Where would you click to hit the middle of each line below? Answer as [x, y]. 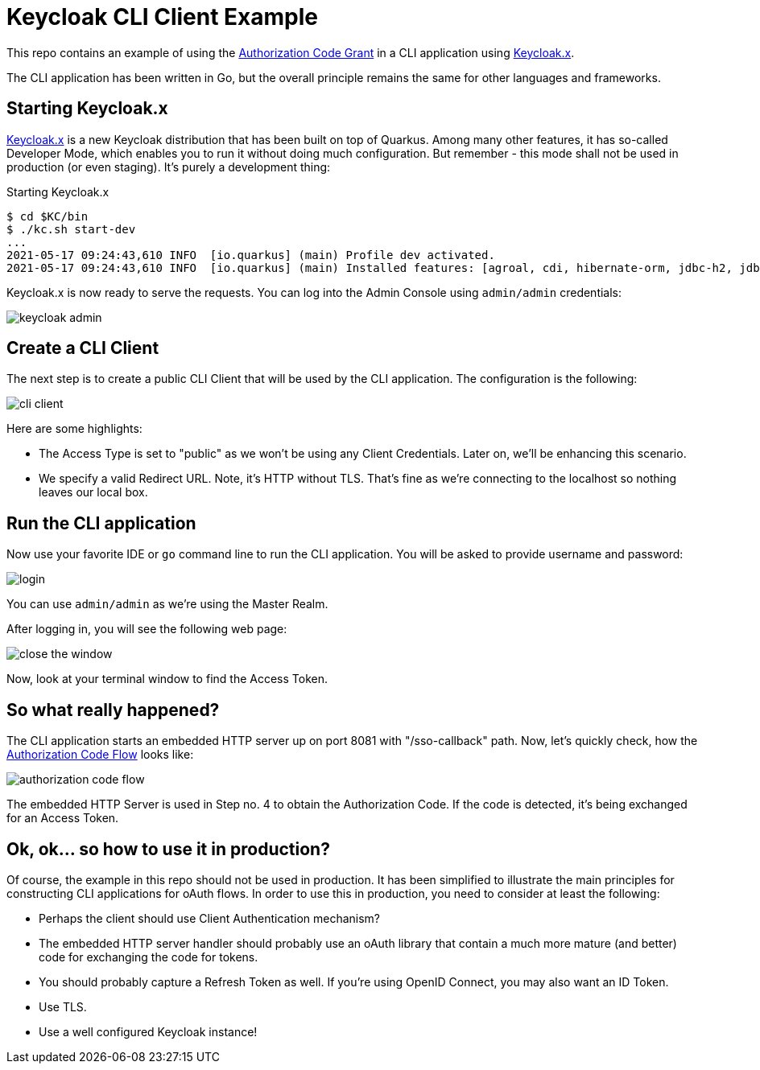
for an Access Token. [63, 818]
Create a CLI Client [83, 348]
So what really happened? [113, 710]
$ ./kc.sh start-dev [71, 229]
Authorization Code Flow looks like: [100, 755]
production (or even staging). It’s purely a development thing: [169, 167]
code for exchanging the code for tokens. [149, 957]
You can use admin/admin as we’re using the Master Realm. [167, 604]
